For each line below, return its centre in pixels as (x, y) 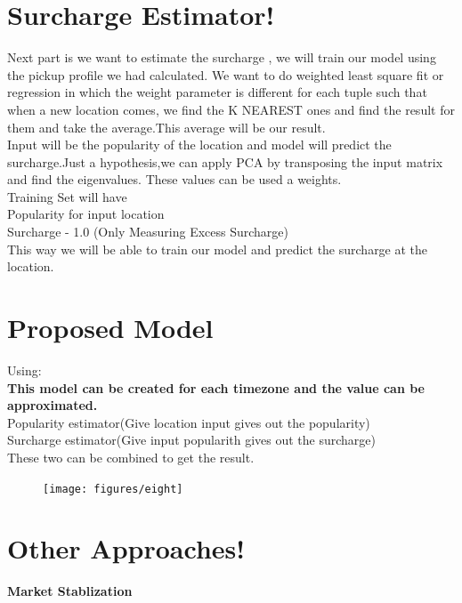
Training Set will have (67, 196)
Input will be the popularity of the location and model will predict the (199, 145)
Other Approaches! (126, 548)
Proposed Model (110, 328)
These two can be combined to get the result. (131, 457)
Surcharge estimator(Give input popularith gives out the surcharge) (191, 440)
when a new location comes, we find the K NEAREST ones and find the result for (231, 109)
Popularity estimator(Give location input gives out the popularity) (189, 422)
